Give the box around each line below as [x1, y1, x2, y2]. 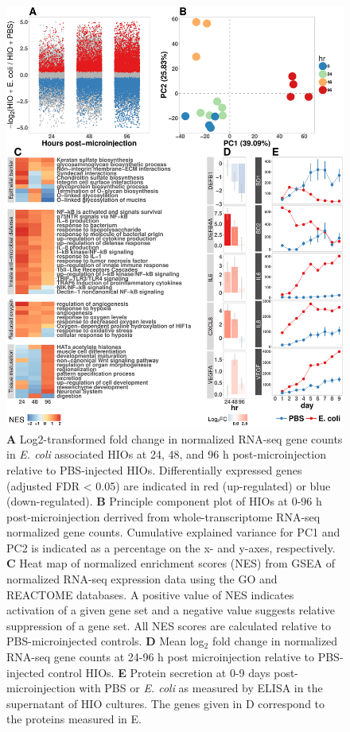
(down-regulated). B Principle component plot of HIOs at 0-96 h [6, 493, 322, 509]
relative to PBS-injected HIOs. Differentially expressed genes [6, 461, 302, 478]
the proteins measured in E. [6, 711, 142, 727]
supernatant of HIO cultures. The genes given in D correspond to [6, 695, 325, 711]
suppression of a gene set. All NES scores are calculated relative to [6, 617, 331, 633]
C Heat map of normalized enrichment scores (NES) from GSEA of [6, 555, 335, 571]
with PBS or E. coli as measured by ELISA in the [79, 680, 323, 696]
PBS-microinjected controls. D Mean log [6, 633, 204, 649]
